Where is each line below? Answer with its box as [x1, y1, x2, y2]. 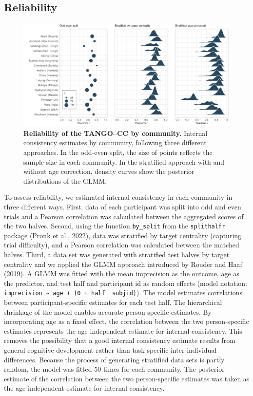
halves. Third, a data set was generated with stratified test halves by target [4, 249, 230, 259]
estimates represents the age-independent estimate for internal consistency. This [4, 325, 242, 336]
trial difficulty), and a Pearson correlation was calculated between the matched [4, 240, 239, 250]
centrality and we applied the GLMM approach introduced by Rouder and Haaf [4, 259, 242, 269]
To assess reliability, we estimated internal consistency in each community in [4, 192, 233, 202]
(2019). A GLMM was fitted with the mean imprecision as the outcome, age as [4, 268, 239, 279]
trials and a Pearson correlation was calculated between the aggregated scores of [4, 211, 244, 221]
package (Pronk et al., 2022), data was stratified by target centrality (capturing [4, 230, 242, 240]
